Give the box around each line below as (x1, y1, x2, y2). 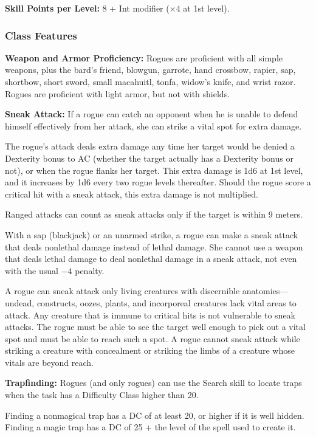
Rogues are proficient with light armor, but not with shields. (5, 87, 230, 100)
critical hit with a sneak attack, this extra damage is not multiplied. (5, 187, 258, 200)
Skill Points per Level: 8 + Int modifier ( (5, 2, 170, 14)
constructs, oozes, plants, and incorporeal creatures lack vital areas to (36, 296, 297, 309)
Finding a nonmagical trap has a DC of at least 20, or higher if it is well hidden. (5, 408, 304, 421)
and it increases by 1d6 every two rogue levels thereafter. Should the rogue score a (5, 176, 311, 188)
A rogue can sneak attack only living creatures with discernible (5, 284, 240, 297)
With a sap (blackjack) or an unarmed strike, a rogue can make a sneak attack (5, 228, 298, 241)
